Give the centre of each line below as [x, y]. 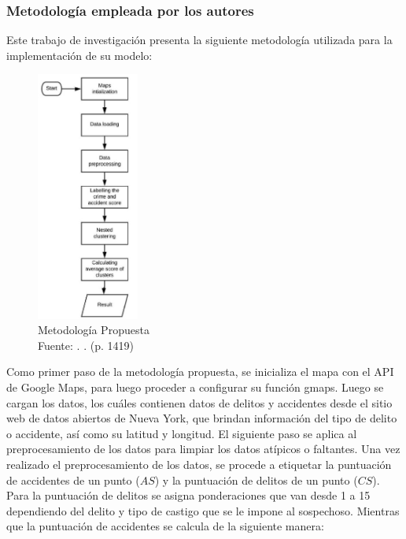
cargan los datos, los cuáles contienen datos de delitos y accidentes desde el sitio [199, 402]
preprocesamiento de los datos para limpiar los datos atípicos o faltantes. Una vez [203, 449]
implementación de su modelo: [79, 55]
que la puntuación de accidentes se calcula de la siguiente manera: [165, 526]
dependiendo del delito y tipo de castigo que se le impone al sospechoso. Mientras [203, 510]
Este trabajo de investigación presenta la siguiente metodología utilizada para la [199, 40]
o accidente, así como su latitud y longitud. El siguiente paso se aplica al [182, 433]
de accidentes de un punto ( [73, 480]
